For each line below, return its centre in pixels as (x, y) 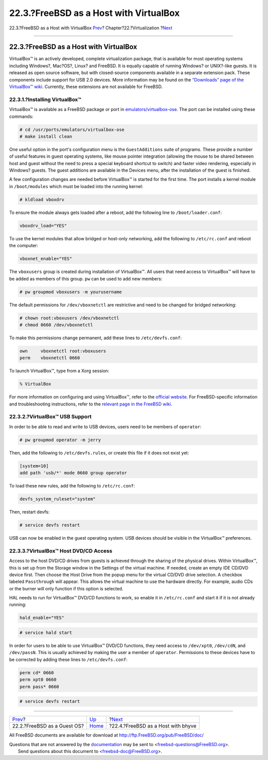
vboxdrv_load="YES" (43, 226)
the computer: (24, 246)
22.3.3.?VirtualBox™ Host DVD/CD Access (61, 551)
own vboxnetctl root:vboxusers (63, 351)
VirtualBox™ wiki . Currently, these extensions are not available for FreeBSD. (86, 87)
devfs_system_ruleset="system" (58, 499)
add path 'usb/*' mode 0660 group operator (73, 473)
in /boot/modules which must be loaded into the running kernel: (76, 186)
